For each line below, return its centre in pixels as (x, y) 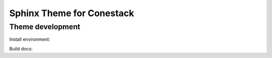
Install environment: (30, 39)
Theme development (45, 27)
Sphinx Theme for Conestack (72, 13)
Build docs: (21, 48)
